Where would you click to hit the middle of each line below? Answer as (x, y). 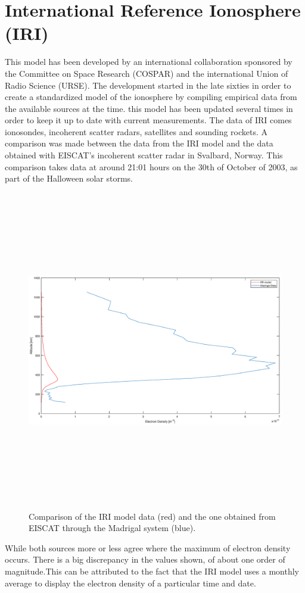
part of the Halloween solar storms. (69, 178)
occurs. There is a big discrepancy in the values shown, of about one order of (145, 559)
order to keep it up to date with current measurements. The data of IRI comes (148, 120)
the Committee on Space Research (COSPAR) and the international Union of (147, 73)
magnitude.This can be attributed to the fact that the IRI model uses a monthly (152, 571)
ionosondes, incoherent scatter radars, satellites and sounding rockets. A (136, 131)
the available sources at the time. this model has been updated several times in (149, 108)
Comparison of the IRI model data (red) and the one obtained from (152, 516)
